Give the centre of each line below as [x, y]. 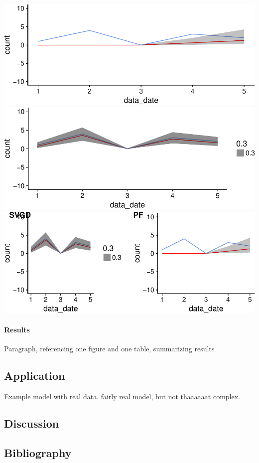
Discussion [32, 423]
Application [35, 376]
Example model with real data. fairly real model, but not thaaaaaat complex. [122, 396]
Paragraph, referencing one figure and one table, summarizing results [109, 349]
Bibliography [38, 452]
